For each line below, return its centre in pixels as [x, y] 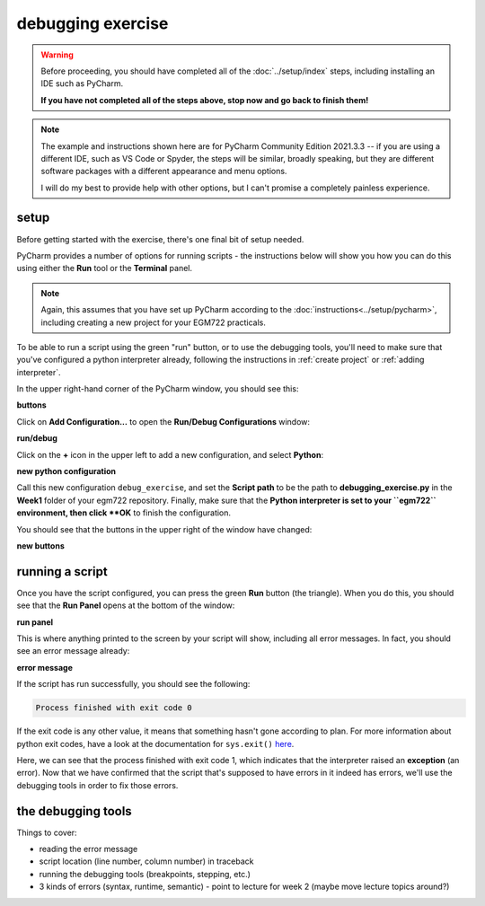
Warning [57, 55]
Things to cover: [47, 832]
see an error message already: [73, 651]
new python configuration [66, 471]
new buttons [40, 546]
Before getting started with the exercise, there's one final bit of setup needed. [160, 239]
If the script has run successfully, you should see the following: [133, 684]
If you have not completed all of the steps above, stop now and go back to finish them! [205, 100]
